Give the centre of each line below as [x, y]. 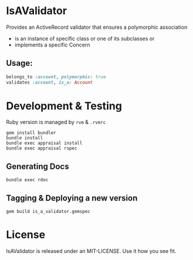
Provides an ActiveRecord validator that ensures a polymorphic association [97, 27]
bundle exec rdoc [27, 180]
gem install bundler [31, 133]
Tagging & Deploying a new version [72, 198]
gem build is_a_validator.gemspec [48, 212]
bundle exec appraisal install [44, 143]
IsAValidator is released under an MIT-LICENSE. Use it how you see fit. [91, 251]
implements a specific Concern [52, 45]
